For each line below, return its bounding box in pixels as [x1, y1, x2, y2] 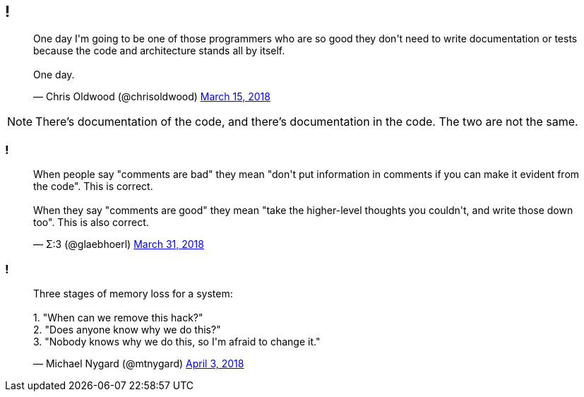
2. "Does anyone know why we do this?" [33, 323, 221, 336]
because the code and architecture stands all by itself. [33, 45, 285, 57]
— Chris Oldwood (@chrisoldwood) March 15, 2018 [33, 90, 270, 103]
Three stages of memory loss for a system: [33, 287, 233, 300]
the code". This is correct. [33, 180, 153, 193]
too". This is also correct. [33, 216, 149, 229]
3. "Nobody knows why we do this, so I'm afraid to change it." [33, 335, 321, 348]
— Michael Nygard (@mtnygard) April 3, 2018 [33, 357, 244, 369]
